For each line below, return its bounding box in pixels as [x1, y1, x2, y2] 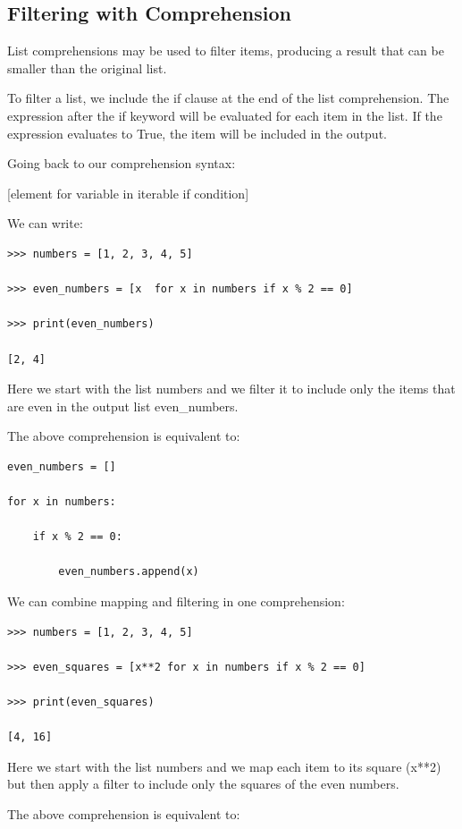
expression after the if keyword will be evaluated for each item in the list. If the [7, 106, 442, 124]
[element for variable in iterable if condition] [7, 183, 249, 202]
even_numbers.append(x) [58, 565, 199, 579]
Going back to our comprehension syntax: [7, 154, 236, 173]
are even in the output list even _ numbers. [7, 396, 239, 415]
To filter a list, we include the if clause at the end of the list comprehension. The [7, 89, 449, 107]
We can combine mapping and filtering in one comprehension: [7, 592, 345, 611]
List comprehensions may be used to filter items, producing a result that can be [7, 41, 444, 60]
